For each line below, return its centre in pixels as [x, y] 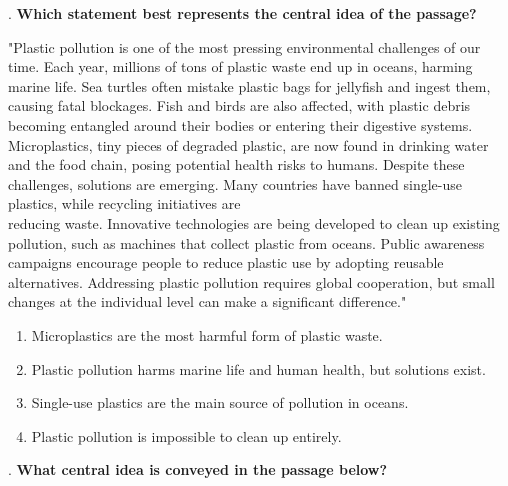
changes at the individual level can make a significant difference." [207, 301]
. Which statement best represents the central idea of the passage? [242, 13]
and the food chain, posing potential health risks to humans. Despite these [236, 164]
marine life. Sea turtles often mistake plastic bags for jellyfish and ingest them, [249, 85]
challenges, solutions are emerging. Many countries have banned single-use [235, 183]
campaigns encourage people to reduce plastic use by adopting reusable [226, 262]
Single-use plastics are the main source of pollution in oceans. [220, 402]
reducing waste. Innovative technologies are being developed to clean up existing [254, 222]
